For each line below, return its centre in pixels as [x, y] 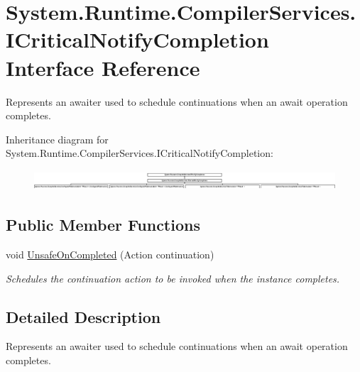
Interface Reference [103, 67]
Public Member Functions [103, 225]
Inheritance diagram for [57, 139]
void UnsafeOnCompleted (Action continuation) [110, 254]
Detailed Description [83, 316]
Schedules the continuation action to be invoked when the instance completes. [173, 278]
